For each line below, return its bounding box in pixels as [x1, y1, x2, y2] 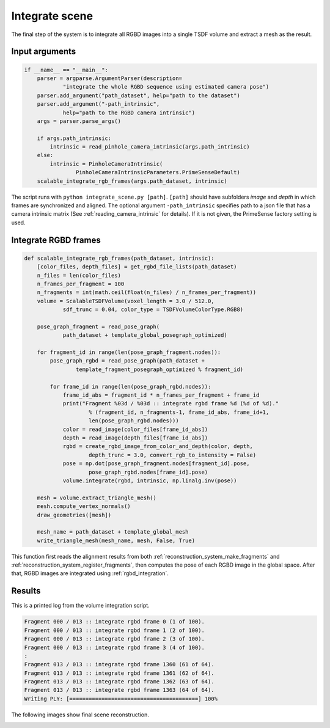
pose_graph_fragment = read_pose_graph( [37, 323, 160, 330]
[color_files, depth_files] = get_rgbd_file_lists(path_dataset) [37, 263, 237, 270]
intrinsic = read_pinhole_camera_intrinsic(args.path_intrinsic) [50, 144, 250, 150]
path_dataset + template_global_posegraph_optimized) [62, 332, 227, 339]
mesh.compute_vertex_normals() [37, 503, 131, 510]
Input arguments [11, 46, 76, 57]
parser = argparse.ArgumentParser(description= [37, 75, 183, 82]
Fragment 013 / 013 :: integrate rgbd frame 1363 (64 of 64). [24, 686, 215, 694]
